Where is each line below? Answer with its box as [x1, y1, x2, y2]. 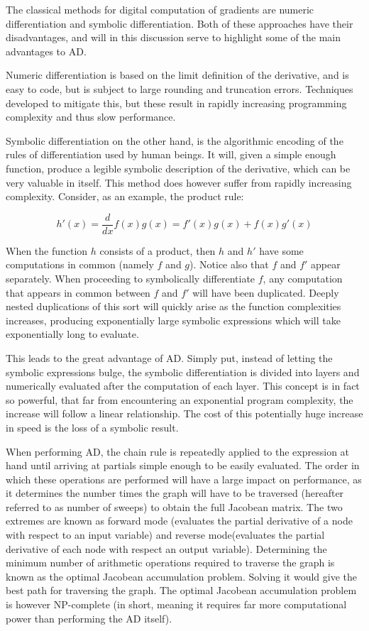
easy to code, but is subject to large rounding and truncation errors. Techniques [6, 81, 353, 96]
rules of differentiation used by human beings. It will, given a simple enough [6, 147, 336, 162]
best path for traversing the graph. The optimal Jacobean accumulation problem [6, 583, 357, 598]
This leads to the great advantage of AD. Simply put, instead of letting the [6, 350, 333, 365]
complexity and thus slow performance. [6, 109, 176, 124]
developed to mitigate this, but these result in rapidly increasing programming [6, 95, 347, 110]
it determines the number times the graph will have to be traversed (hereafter [6, 485, 344, 500]
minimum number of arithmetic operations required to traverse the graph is [6, 555, 335, 570]
